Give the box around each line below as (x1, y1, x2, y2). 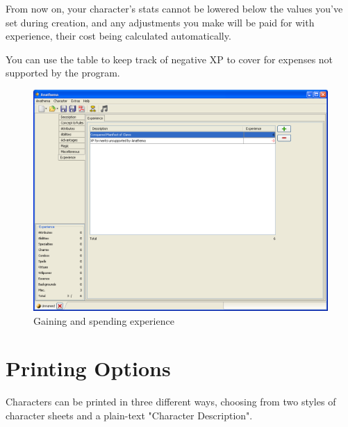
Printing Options (6, 354, 171, 382)
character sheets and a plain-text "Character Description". (6, 408, 253, 422)
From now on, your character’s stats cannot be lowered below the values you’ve (6, 1, 343, 15)
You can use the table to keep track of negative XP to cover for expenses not (6, 51, 333, 66)
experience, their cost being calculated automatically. (6, 29, 231, 43)
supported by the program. (6, 65, 120, 80)
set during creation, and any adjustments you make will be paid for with (6, 15, 315, 29)
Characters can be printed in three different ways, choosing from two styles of (6, 394, 336, 409)
